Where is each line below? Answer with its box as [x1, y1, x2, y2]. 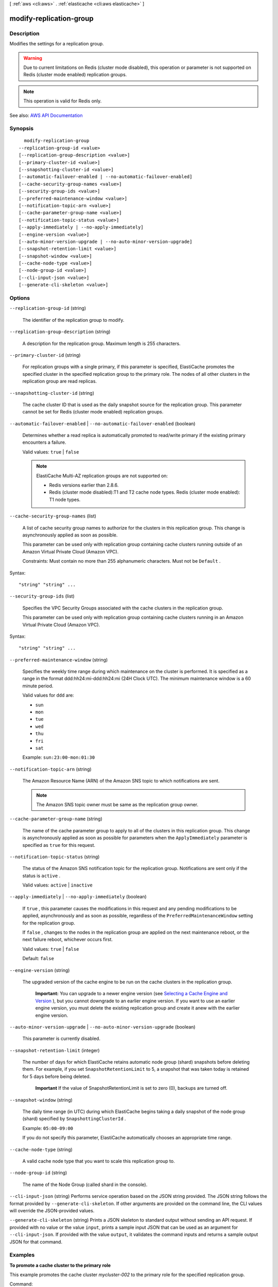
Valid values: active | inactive [22, 882, 93, 888]
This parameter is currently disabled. [22, 1035, 100, 1042]
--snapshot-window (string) [9, 1097, 73, 1103]
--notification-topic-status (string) [9, 854, 100, 860]
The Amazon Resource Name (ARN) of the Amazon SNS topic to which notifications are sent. [22, 778, 220, 784]
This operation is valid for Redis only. [23, 98, 102, 104]
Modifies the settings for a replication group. [9, 41, 104, 47]
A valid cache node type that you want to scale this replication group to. [22, 1158, 175, 1164]
